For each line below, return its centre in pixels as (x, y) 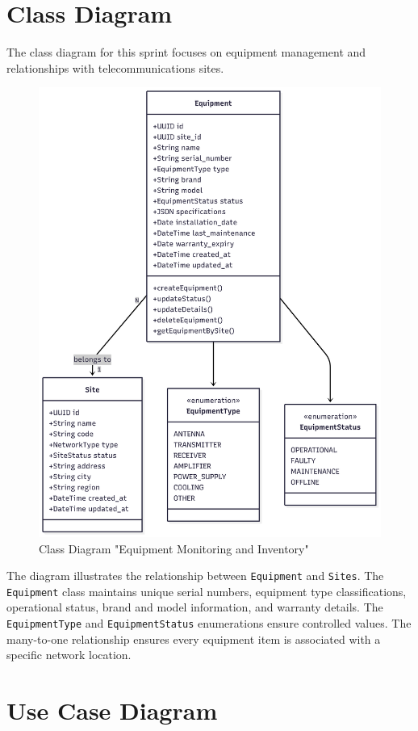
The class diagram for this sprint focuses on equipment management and (186, 52)
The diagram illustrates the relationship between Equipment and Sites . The (195, 576)
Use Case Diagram (112, 710)
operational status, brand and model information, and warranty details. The (195, 607)
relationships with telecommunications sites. (115, 67)
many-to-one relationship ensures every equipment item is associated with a (194, 639)
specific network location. (69, 655)
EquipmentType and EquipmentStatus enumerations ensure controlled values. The (209, 623)
